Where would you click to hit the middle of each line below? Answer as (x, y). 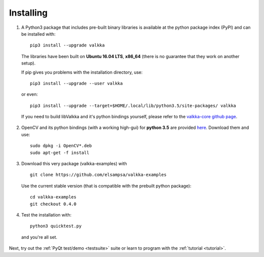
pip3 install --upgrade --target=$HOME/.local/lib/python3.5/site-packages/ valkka (133, 106)
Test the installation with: (46, 214)
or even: (30, 94)
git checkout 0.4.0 (53, 204)
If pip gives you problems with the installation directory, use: (82, 72)
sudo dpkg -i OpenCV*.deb (61, 146)
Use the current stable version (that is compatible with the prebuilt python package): (106, 186)
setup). (28, 63)
